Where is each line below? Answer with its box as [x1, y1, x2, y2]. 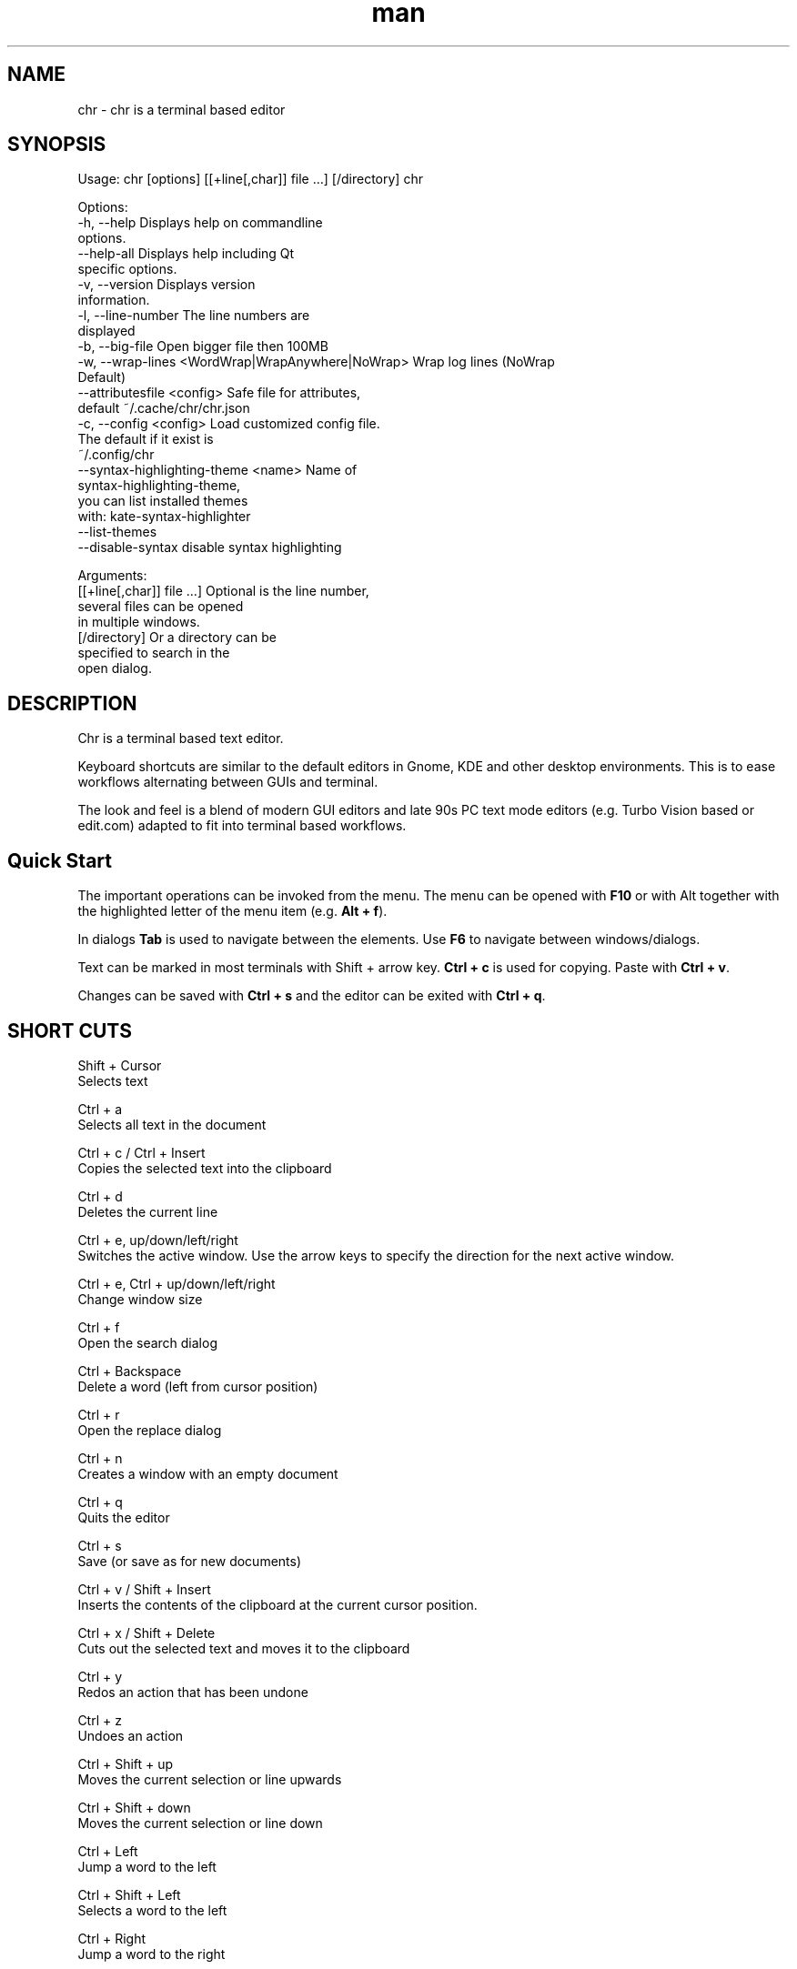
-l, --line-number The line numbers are [77, 307, 310, 324]
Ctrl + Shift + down [77, 1799, 191, 1815]
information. [77, 292, 150, 308]
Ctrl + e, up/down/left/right [77, 1231, 238, 1248]
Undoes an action [77, 1727, 184, 1743]
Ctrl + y [77, 1668, 123, 1684]
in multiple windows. [77, 614, 200, 630]
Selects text [77, 1072, 148, 1089]
